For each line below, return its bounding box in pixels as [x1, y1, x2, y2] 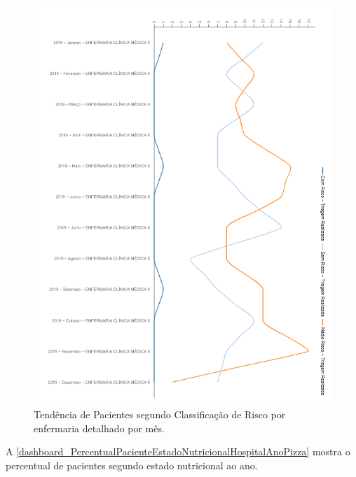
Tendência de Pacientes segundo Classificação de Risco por [34, 407, 286, 422]
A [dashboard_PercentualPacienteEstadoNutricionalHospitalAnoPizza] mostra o [6, 444, 350, 459]
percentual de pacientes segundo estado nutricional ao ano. [6, 458, 258, 472]
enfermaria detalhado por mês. [34, 420, 165, 435]
